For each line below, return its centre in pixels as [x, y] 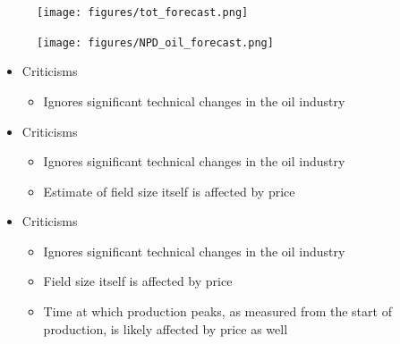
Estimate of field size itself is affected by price [169, 191]
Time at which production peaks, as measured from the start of [217, 311]
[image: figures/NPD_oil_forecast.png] [155, 42]
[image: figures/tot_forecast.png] [143, 13]
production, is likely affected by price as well [166, 328]
